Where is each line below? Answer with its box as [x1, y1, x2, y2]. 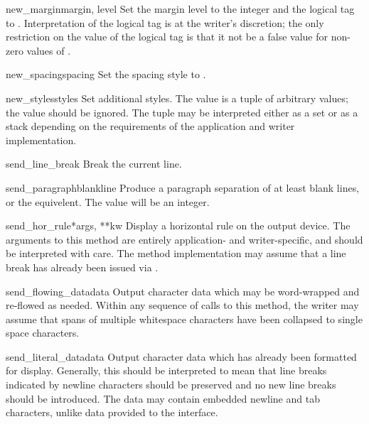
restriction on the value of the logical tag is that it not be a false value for [6, 29, 328, 44]
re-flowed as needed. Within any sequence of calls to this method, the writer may [6, 298, 359, 312]
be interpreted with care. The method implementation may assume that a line [6, 246, 346, 261]
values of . [26, 43, 71, 58]
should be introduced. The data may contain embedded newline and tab [6, 391, 320, 406]
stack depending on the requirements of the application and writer [6, 119, 295, 134]
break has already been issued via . [6, 259, 159, 274]
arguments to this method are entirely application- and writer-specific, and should [6, 232, 363, 246]
